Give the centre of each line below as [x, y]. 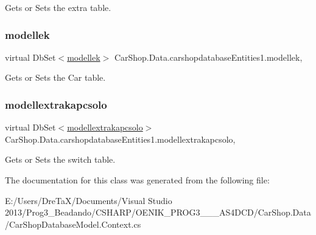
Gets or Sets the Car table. [55, 77]
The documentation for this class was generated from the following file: [137, 180]
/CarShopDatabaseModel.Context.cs [73, 224]
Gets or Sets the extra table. [58, 7]
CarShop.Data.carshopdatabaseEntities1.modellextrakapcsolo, [120, 139]
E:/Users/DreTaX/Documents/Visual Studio [89, 200]
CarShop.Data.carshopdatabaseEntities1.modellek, [208, 57]
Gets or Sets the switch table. [60, 159]
